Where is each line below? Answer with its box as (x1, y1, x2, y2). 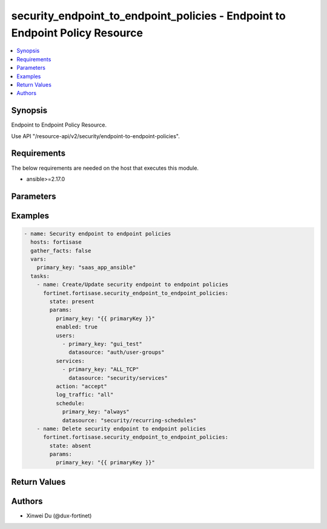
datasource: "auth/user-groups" (68, 349, 165, 356)
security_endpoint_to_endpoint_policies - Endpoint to (11, 9, 286, 22)
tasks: (30, 273, 50, 279)
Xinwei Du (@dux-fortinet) (26, 512, 92, 519)
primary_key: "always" (62, 408, 130, 415)
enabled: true (55, 324, 98, 330)
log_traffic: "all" (55, 391, 114, 398)
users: (55, 332, 76, 339)
